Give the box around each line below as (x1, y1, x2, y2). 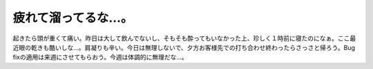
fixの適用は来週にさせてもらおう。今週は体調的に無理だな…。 (12, 53, 188, 61)
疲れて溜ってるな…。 (12, 10, 133, 25)
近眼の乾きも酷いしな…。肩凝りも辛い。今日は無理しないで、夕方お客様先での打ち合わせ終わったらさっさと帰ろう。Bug (12, 43, 356, 51)
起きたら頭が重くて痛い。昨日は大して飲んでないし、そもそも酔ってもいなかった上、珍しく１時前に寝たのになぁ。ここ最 (12, 34, 356, 42)
